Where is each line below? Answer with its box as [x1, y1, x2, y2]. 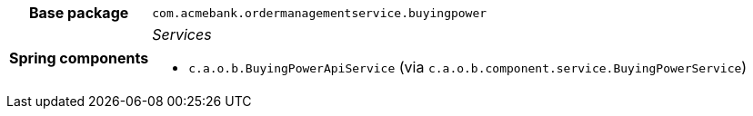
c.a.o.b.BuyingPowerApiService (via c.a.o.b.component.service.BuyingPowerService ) [188, 58, 748, 76]
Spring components [9, 49, 149, 67]
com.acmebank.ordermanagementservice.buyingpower [152, 5, 487, 20]
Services [152, 25, 212, 43]
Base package [28, 4, 129, 22]
